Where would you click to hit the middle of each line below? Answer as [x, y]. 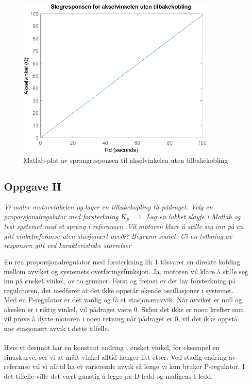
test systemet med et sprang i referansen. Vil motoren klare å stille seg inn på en [124, 226]
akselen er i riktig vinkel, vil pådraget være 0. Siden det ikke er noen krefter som [124, 309]
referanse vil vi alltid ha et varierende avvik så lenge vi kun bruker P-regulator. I [124, 366]
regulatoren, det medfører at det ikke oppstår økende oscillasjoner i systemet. [119, 290]
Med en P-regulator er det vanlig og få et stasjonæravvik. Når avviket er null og [123, 300]
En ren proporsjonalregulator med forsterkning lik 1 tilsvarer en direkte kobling [122, 261]
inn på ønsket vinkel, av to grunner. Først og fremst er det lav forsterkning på [120, 281]
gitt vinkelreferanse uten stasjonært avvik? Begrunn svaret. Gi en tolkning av [118, 236]
